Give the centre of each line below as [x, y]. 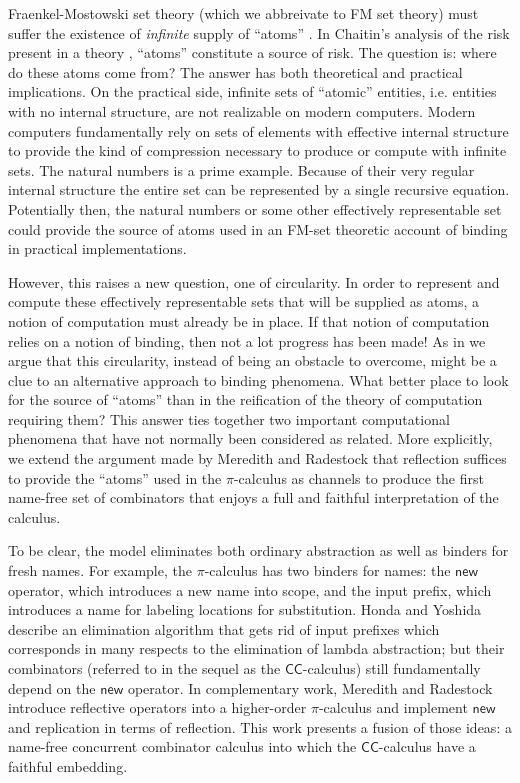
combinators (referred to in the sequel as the [144, 668]
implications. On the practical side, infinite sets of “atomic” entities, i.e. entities [252, 91]
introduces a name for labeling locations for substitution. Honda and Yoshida [245, 609]
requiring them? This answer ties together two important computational [229, 418]
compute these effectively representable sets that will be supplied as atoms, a [244, 301]
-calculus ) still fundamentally [391, 668]
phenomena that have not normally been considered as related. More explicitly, [250, 438]
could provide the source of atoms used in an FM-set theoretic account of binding [258, 228]
